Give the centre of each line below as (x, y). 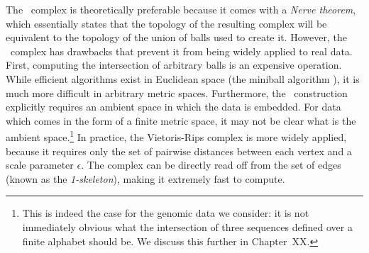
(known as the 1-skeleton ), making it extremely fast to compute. (145, 178)
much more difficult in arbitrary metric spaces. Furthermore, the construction (177, 92)
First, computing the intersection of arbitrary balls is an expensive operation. (174, 65)
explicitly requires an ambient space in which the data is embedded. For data (174, 107)
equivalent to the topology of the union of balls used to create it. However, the (176, 37)
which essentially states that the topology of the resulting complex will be (166, 23)
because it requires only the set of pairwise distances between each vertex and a (179, 151)
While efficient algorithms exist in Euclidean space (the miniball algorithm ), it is (183, 78)
